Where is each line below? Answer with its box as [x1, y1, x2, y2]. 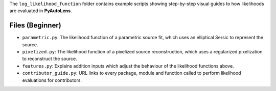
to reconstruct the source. [22, 56, 77, 62]
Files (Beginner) [9, 21, 61, 30]
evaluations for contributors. [22, 77, 82, 83]
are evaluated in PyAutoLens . [9, 8, 72, 14]
